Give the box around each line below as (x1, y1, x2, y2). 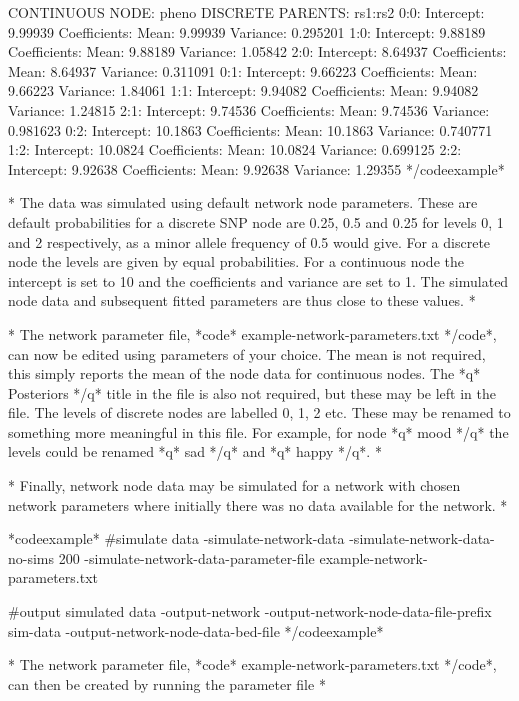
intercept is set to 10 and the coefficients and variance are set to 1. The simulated (8, 270, 509, 291)
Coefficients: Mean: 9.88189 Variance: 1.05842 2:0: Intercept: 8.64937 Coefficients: (8, 41, 507, 62)
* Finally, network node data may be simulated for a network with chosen (8, 475, 461, 496)
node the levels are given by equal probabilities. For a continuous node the (8, 251, 464, 272)
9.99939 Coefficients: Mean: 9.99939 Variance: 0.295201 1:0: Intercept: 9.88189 (8, 21, 486, 42)
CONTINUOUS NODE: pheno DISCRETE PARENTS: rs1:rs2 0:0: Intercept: (8, 2, 485, 22)
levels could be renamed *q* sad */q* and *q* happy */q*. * (8, 441, 382, 462)
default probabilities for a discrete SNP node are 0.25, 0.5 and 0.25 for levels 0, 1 (8, 211, 504, 232)
